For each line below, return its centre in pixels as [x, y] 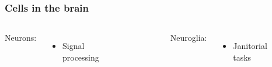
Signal [73, 46]
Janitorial [250, 46]
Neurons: [21, 38]
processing [81, 57]
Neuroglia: [189, 38]
